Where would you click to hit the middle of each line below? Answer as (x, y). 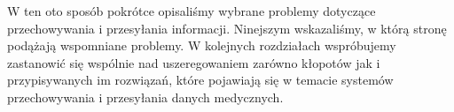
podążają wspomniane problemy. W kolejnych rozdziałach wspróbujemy (202, 45)
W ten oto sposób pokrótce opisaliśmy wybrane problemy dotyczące (192, 11)
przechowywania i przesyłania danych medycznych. (145, 97)
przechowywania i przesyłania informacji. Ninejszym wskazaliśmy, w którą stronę (227, 28)
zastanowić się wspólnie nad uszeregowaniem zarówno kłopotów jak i (194, 62)
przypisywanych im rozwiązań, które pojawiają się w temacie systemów (200, 80)
